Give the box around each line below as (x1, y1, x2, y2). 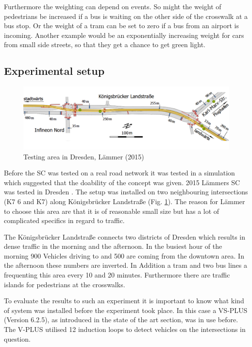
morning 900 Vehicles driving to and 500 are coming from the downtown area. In (4, 250, 244, 260)
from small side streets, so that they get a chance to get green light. (4, 39, 205, 50)
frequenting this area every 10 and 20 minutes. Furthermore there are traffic (4, 270, 230, 280)
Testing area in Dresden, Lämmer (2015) (23, 151, 144, 161)
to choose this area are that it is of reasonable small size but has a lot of (4, 206, 219, 216)
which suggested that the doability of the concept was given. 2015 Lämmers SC (4, 177, 240, 187)
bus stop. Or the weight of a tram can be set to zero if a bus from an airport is (4, 20, 239, 31)
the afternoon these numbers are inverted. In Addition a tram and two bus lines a (4, 260, 248, 270)
